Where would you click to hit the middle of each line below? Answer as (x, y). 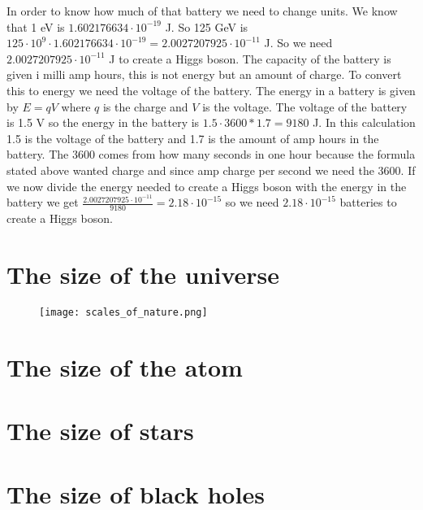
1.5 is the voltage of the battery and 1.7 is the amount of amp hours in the (193, 138)
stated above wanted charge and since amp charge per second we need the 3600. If (211, 170)
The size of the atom (125, 366)
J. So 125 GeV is (207, 26)
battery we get (43, 202)
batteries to (368, 202)
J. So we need (298, 43)
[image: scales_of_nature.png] (123, 312)
